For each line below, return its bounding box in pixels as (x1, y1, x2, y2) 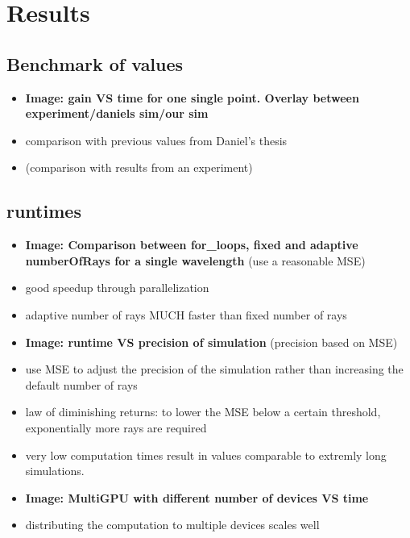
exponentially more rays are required (25, 419, 207, 436)
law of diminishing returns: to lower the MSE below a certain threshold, (25, 403, 381, 420)
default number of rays (25, 376, 138, 393)
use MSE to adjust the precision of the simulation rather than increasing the (25, 361, 404, 377)
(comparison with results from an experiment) (25, 159, 253, 176)
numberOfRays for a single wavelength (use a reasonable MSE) (25, 252, 366, 269)
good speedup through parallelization (25, 279, 209, 296)
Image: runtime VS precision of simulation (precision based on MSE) (25, 333, 398, 350)
